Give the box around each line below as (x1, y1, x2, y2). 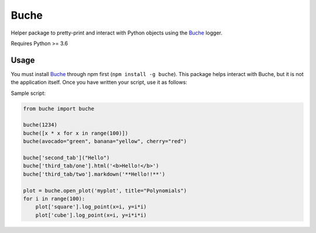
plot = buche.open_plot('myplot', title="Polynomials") (23, 187, 187, 194)
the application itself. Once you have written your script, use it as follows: (11, 79, 187, 86)
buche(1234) (23, 122, 58, 128)
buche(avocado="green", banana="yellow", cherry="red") (23, 138, 187, 145)
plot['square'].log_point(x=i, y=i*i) (35, 204, 147, 210)
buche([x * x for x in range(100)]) (23, 129, 129, 136)
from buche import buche (23, 105, 95, 112)
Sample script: (11, 90, 46, 97)
